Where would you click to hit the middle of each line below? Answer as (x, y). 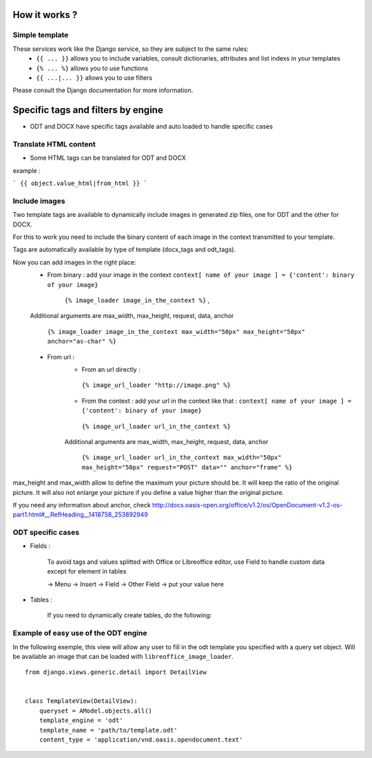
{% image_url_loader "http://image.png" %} (156, 385)
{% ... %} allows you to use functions (92, 68)
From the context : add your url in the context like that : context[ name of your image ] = (217, 401)
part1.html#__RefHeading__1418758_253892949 (80, 515)
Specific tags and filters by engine (88, 110)
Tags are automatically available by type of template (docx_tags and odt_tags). (124, 250)
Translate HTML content (54, 144)
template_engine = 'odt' (81, 720)
